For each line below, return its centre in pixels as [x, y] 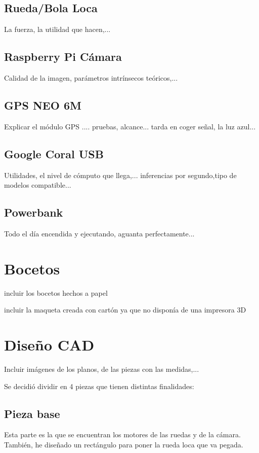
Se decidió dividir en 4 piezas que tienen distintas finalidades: [99, 386]
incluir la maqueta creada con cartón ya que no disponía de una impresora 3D [125, 310]
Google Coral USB [54, 153]
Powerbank [34, 212]
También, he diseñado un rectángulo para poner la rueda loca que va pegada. [124, 444]
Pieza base [32, 413]
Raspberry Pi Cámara [63, 57]
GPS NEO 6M [43, 105]
